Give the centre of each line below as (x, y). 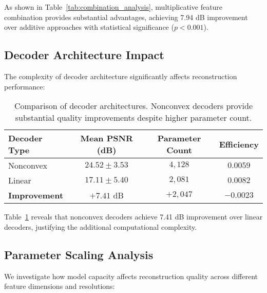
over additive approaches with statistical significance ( (89, 27)
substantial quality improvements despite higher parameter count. (133, 118)
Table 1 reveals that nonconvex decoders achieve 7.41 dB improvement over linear (133, 217)
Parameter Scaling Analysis (79, 254)
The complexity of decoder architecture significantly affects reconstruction (121, 76)
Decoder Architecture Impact (84, 55)
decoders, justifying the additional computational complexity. (101, 226)
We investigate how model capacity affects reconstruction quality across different (131, 276)
